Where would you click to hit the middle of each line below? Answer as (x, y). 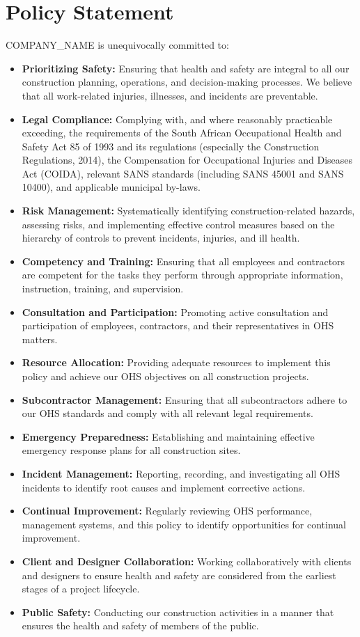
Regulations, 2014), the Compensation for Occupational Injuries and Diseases (187, 160)
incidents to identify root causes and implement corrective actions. (164, 487)
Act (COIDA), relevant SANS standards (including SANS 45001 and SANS (183, 173)
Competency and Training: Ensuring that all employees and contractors (183, 261)
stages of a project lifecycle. (81, 589)
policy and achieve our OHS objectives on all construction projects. (165, 376)
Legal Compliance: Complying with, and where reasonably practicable (177, 119)
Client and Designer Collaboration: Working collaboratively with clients (187, 561)
